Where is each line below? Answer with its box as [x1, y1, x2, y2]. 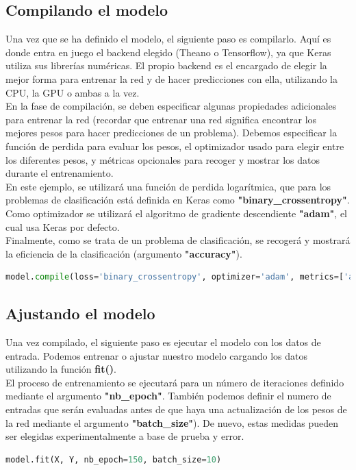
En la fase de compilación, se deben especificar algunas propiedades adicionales [5, 99, 337, 113]
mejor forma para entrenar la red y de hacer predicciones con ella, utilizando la [5, 71, 338, 86]
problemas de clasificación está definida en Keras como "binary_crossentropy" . [5, 193, 350, 207]
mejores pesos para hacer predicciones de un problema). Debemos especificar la [5, 125, 338, 140]
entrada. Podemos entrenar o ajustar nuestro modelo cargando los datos [5, 348, 308, 362]
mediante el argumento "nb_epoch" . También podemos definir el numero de [5, 388, 331, 403]
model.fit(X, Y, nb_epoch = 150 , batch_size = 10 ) [5, 454, 222, 465]
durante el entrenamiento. [5, 166, 114, 180]
